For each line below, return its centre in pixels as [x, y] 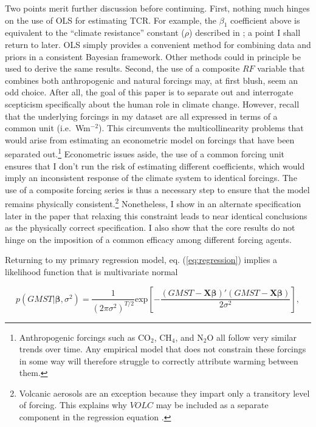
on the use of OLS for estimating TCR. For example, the [111, 20]
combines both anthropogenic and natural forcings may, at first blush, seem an [152, 80]
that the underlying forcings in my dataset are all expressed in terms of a [141, 116]
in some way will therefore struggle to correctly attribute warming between [159, 360]
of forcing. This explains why [73, 405]
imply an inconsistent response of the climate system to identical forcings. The [151, 178]
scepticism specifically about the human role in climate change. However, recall [152, 104]
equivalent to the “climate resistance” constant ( [95, 32]
